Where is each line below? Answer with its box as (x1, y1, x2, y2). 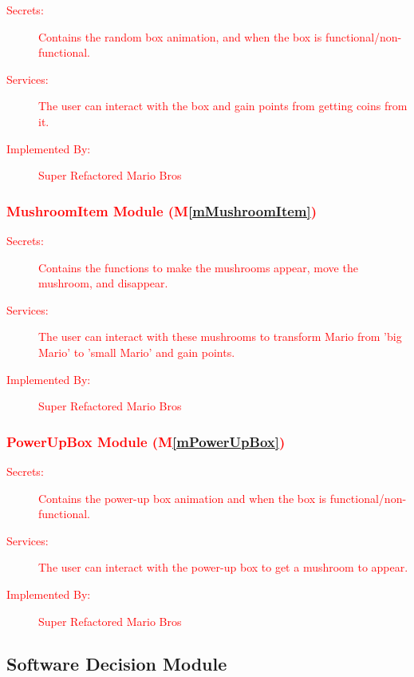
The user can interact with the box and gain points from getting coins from (38, 97, 408, 114)
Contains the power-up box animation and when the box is (38, 489, 327, 506)
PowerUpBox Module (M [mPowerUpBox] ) (6, 431, 286, 451)
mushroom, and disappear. (38, 275, 168, 291)
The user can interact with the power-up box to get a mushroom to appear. (38, 559, 408, 576)
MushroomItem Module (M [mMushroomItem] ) (6, 200, 317, 220)
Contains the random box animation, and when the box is (38, 28, 322, 45)
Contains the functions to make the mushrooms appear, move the (38, 259, 358, 275)
